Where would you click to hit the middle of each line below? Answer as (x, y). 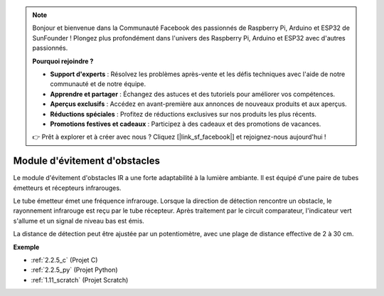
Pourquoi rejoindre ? (63, 61)
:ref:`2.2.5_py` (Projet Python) (74, 270)
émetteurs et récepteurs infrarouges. (67, 188)
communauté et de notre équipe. (98, 84)
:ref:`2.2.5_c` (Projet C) (64, 260)
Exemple (26, 247)
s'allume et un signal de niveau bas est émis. (79, 221)
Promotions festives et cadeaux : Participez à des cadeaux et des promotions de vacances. (186, 124)
